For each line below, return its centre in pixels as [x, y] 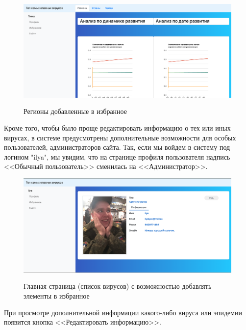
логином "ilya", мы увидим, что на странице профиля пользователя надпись [117, 156]
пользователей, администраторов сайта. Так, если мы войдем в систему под [117, 147]
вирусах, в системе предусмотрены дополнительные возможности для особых [120, 137]
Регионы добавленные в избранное [75, 111]
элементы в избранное [57, 295]
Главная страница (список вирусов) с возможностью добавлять [118, 286]
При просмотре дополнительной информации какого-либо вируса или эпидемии [123, 312]
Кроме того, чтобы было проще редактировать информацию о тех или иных [117, 128]
